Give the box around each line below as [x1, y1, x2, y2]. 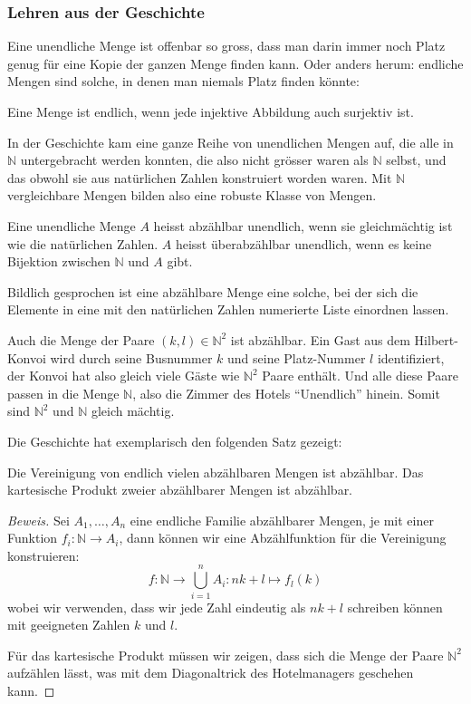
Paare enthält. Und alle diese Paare [262, 366, 459, 385]
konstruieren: [7, 545, 80, 564]
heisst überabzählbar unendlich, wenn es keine [175, 234, 432, 253]
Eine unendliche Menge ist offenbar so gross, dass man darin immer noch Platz [7, 36, 446, 55]
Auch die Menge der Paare [7, 330, 155, 349]
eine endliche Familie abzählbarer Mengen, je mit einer [130, 510, 434, 529]
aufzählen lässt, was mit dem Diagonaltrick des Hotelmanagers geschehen [7, 663, 414, 682]
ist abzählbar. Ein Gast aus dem [230, 330, 410, 349]
